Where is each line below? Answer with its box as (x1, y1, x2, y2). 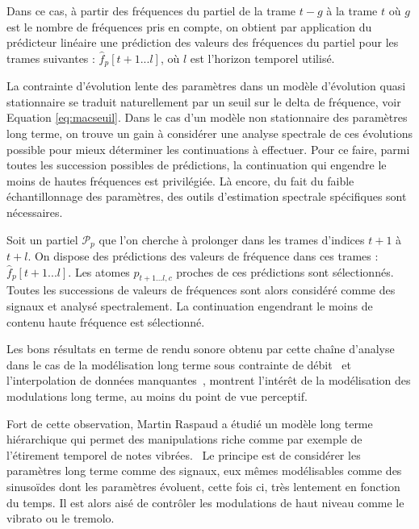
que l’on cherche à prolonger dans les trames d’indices (98, 231, 365, 248)
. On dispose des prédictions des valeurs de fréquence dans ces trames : (27, 248, 379, 264)
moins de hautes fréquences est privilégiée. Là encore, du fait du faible (6, 172, 354, 189)
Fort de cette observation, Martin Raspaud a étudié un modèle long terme (6, 414, 373, 431)
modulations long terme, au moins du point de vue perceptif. (6, 387, 308, 404)
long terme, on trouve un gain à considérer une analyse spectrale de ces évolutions (6, 125, 413, 142)
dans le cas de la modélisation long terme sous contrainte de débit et (6, 356, 352, 373)
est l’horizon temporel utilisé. (190, 49, 335, 66)
